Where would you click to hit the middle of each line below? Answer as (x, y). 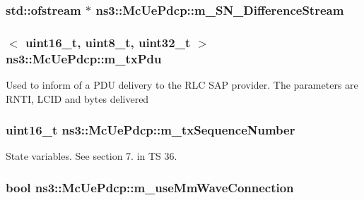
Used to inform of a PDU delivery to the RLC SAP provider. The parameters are (182, 84)
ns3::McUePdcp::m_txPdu (84, 58)
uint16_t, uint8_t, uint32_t (108, 42)
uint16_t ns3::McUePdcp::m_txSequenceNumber (151, 130)
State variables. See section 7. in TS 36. (92, 156)
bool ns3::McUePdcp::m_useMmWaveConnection (150, 187)
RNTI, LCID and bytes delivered (77, 98)
